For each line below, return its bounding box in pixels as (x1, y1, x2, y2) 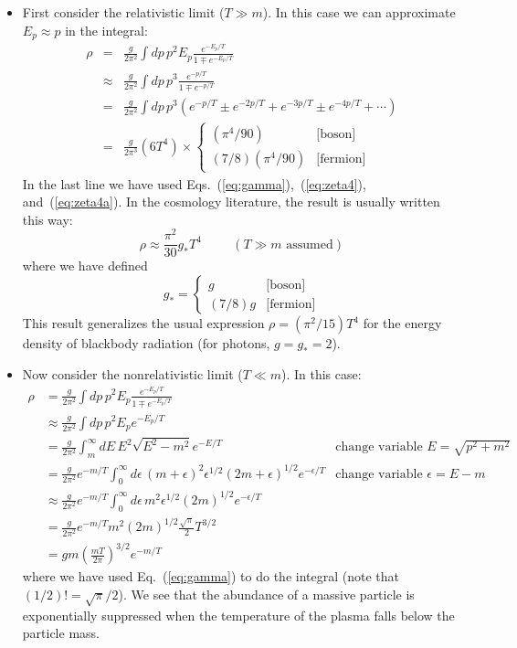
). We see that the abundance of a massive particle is (118, 584, 415, 603)
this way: (22, 209, 73, 228)
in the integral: (65, 20, 148, 39)
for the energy (363, 313, 442, 333)
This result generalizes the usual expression (22, 313, 265, 333)
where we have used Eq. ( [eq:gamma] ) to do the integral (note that (22, 567, 399, 586)
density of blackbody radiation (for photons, (22, 334, 270, 353)
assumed (286, 238, 333, 251)
